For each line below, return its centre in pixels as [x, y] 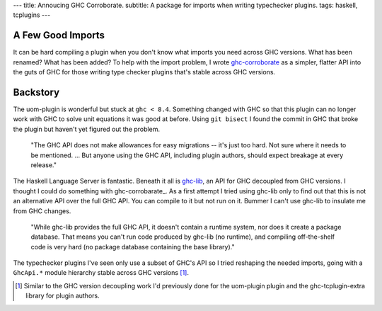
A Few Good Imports [59, 35]
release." [44, 165]
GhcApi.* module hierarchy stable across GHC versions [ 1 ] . [101, 273]
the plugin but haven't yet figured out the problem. [87, 129]
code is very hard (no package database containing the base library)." [133, 247]
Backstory [36, 92]
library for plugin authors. [63, 296]
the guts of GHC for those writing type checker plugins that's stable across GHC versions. [144, 72]
